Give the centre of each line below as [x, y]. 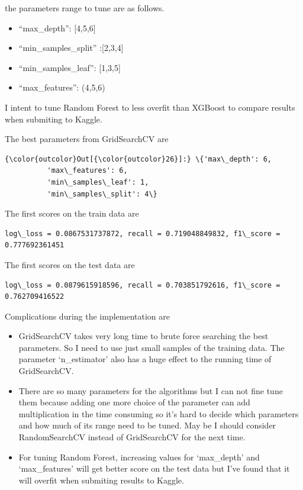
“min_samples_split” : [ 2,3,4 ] [71, 48]
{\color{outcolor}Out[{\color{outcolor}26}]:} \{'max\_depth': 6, [138, 159]
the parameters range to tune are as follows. [85, 8]
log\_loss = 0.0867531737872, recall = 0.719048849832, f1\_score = [143, 233]
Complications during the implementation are [88, 316]
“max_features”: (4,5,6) [62, 87]
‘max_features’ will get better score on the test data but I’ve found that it [154, 468]
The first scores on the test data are [70, 264]
